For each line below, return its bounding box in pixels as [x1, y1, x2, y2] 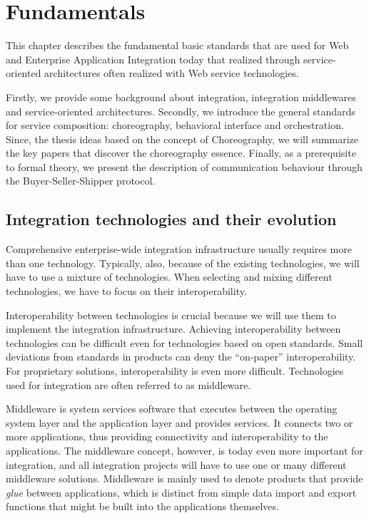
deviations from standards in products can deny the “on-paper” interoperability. [6, 349, 356, 364]
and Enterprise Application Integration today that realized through [6, 51, 300, 66]
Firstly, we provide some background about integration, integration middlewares [6, 89, 356, 104]
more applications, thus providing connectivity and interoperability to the [6, 429, 328, 444]
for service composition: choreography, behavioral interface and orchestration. [6, 118, 344, 133]
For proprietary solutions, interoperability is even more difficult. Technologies [6, 363, 344, 378]
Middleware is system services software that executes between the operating [6, 401, 338, 416]
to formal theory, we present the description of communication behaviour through [6, 159, 363, 174]
